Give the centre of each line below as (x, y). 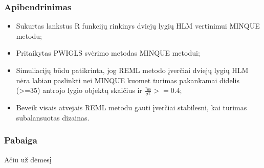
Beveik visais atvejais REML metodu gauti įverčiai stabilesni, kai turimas (131, 107)
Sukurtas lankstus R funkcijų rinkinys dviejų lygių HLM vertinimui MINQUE (138, 26)
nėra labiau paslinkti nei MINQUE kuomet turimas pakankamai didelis (128, 80)
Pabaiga (21, 140)
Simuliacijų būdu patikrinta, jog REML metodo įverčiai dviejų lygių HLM (132, 70)
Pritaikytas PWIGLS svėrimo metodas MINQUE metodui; (108, 53)
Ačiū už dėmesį (28, 159)
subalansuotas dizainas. (53, 117)
